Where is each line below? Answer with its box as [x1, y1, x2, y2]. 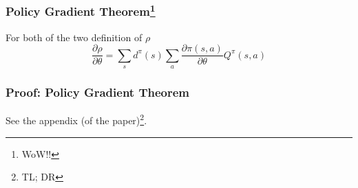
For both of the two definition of [6, 30, 143, 44]
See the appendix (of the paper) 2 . [6, 111, 147, 127]
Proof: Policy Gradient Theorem [6, 84, 190, 101]
